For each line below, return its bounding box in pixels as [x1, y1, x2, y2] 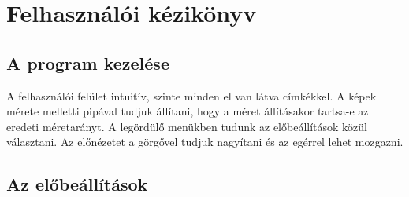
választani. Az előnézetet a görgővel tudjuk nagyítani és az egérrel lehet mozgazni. [6, 133, 403, 150]
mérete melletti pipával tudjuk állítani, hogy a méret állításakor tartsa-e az [6, 103, 369, 119]
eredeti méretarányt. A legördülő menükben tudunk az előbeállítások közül [6, 118, 367, 134]
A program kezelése [6, 50, 169, 75]
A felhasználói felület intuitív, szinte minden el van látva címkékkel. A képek [6, 87, 377, 104]
